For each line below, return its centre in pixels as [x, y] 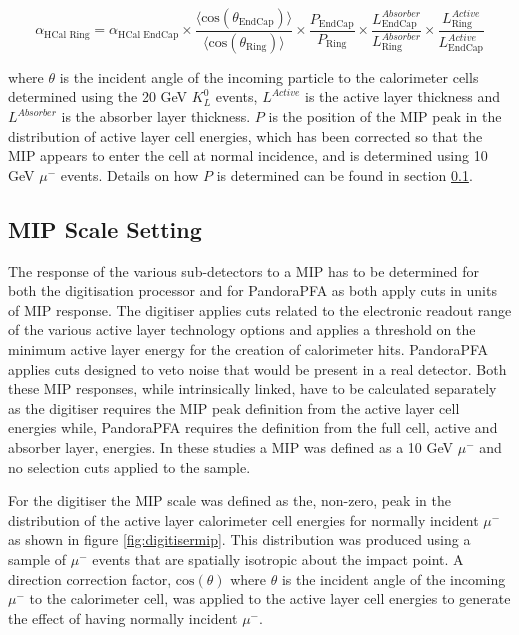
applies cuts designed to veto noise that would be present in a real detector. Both [257, 368]
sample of [37, 558]
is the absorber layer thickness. [156, 116]
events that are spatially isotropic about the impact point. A [278, 558]
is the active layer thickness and [403, 96]
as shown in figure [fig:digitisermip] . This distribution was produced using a [239, 539]
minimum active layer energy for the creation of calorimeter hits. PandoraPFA [248, 349]
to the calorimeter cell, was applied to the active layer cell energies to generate [270, 598]
